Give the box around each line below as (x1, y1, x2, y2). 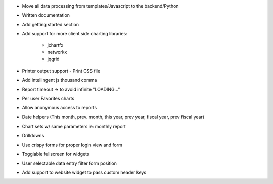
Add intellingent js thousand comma (22, 77, 97, 83)
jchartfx (47, 42, 64, 48)
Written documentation (22, 12, 70, 18)
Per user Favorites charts (22, 95, 75, 101)
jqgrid (47, 56, 60, 63)
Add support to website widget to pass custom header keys (22, 169, 147, 176)
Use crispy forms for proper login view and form (22, 142, 122, 148)
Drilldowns (22, 133, 44, 139)
